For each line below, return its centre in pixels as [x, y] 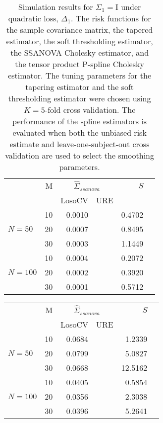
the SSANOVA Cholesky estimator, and [80, 52]
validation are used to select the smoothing [80, 155]
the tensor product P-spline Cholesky [80, 64]
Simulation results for [55, 7]
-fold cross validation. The [90, 110]
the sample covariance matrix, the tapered [80, 30]
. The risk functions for [111, 18]
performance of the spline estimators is [80, 121]
